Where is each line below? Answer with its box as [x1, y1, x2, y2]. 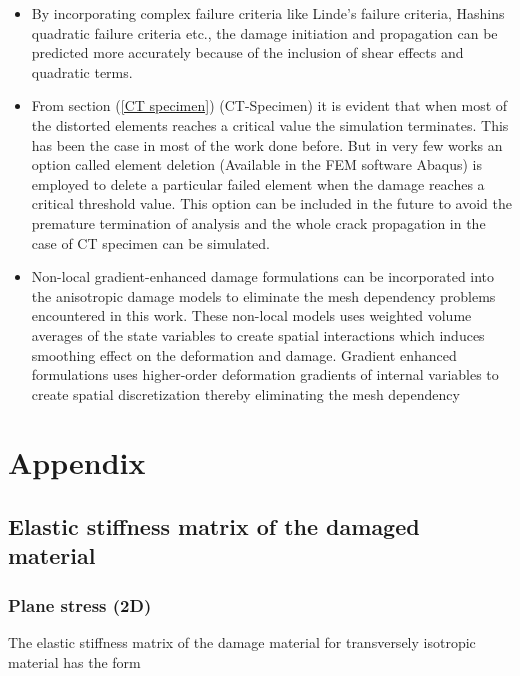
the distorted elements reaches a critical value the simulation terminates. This [31, 114, 509, 135]
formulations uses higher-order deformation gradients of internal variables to [31, 364, 499, 385]
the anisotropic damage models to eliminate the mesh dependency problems [31, 285, 496, 306]
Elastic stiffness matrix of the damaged [8, 511, 420, 542]
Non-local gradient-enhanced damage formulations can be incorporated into [31, 266, 495, 287]
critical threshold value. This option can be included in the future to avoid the [31, 193, 512, 214]
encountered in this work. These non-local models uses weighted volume [31, 305, 472, 326]
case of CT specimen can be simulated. [31, 232, 270, 253]
